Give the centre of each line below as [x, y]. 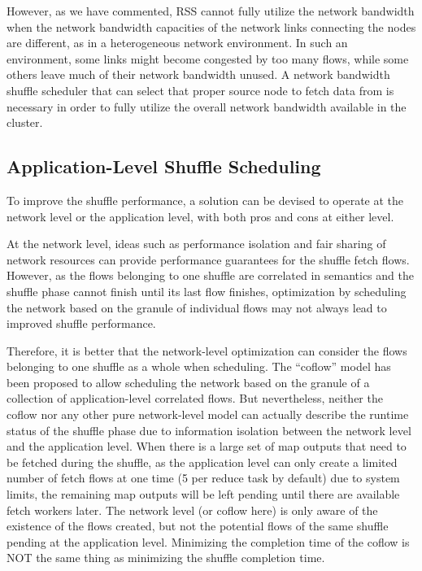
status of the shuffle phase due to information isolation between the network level [209, 430]
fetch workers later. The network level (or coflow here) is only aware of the [192, 510]
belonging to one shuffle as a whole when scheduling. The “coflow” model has [199, 366]
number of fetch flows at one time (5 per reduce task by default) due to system [203, 478]
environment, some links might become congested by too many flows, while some [208, 58]
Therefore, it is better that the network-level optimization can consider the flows [207, 350]
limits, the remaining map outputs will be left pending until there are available [203, 494]
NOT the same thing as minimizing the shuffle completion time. [166, 558]
